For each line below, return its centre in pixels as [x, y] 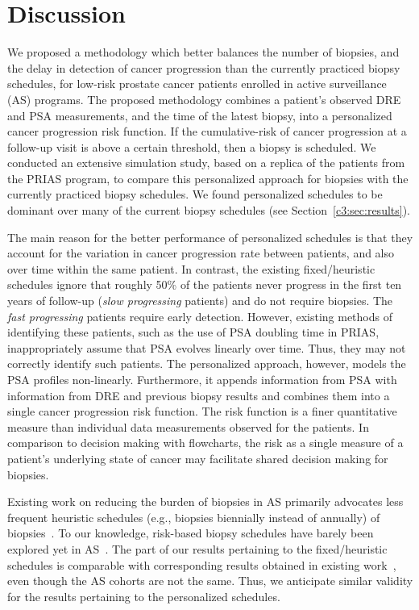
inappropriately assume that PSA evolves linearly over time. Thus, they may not [207, 347]
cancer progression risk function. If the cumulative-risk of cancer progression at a [207, 131]
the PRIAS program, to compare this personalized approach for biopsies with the [208, 178]
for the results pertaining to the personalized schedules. [144, 596]
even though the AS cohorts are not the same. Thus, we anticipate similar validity [210, 581]
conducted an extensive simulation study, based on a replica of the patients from [206, 163]
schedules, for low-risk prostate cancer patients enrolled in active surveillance [197, 84]
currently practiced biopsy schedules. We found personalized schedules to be [195, 194]
